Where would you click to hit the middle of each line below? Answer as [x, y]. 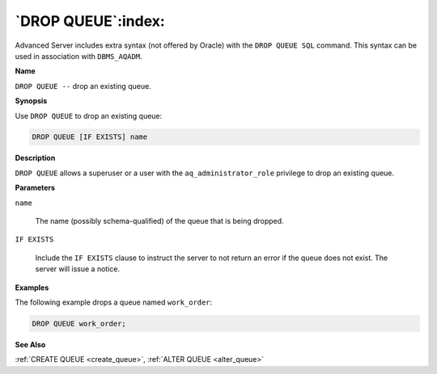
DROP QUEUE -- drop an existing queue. [83, 86]
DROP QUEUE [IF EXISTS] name [90, 137]
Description [35, 158]
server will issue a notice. [78, 269]
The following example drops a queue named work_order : [114, 302]
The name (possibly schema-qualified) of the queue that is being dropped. [159, 221]
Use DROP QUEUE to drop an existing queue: [89, 116]
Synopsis [31, 101]
